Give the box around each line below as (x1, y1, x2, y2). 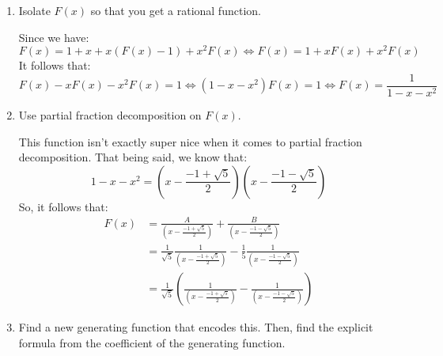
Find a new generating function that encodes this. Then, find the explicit (18, 319, 373, 335)
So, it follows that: (18, 198, 108, 214)
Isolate (18, 2, 51, 18)
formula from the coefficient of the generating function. (18, 334, 286, 350)
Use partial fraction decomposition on (18, 106, 202, 123)
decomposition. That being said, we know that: (18, 149, 248, 165)
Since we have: (18, 28, 89, 45)
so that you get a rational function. (90, 2, 261, 18)
